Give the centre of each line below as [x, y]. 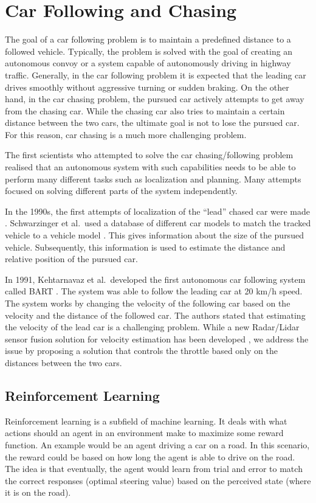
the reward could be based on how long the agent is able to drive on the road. [150, 456]
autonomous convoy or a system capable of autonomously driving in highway [148, 63]
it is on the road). [38, 492]
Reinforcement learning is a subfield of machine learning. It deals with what [146, 421]
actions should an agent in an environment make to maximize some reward [144, 433]
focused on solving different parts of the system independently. [121, 191]
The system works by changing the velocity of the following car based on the [148, 303]
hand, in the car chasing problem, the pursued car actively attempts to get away [155, 99]
